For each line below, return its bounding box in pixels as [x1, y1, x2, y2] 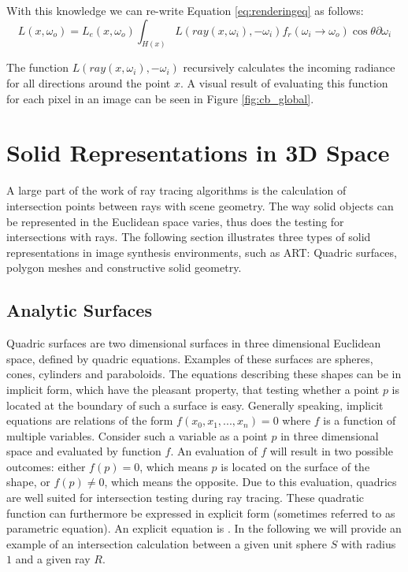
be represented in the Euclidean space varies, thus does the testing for [6, 213, 344, 229]
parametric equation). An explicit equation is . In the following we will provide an [6, 520, 402, 537]
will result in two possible [269, 443, 393, 459]
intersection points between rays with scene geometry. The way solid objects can [6, 197, 394, 214]
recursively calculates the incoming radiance [183, 59, 395, 76]
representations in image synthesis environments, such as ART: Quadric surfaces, [6, 243, 397, 260]
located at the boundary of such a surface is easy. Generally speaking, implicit [6, 396, 384, 413]
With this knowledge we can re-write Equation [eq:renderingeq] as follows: [6, 2, 364, 18]
